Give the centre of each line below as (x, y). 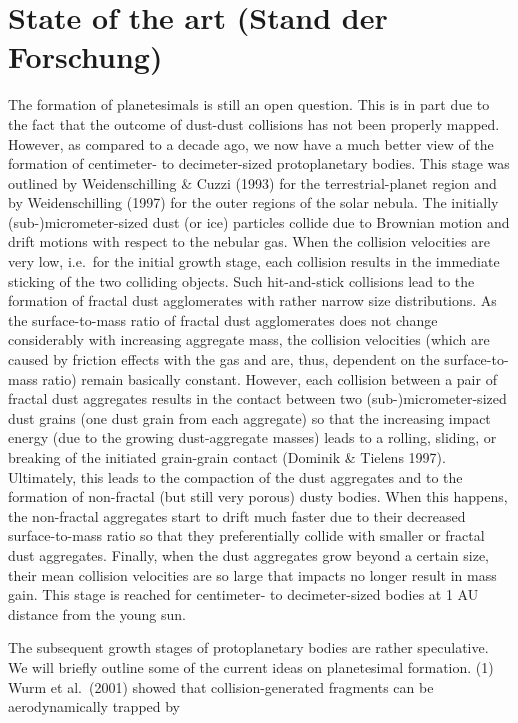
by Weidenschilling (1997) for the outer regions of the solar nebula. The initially (253, 202)
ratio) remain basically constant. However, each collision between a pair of (269, 378)
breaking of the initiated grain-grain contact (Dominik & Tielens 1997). (227, 457)
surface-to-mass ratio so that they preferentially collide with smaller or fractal (246, 535)
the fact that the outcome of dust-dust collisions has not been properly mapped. (254, 123)
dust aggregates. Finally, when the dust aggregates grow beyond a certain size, (248, 554)
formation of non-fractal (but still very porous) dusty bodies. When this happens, (258, 496)
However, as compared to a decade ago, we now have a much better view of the (251, 143)
